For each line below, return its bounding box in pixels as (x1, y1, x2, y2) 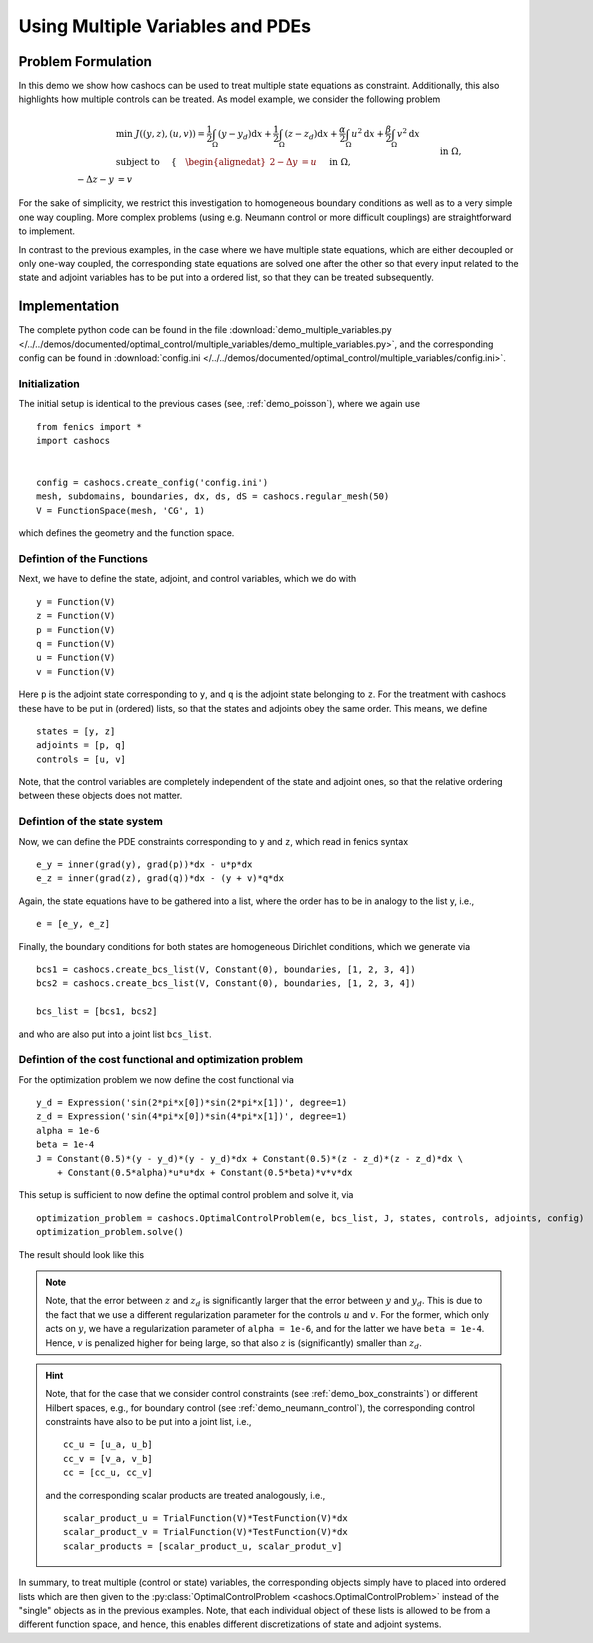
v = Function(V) (36, 666, 116, 677)
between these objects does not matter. (18, 790, 183, 802)
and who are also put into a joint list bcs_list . (18, 1028, 212, 1040)
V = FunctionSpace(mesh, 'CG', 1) (36, 505, 205, 516)
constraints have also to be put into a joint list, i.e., (45, 1416, 252, 1428)
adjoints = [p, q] (36, 740, 127, 751)
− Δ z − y (76, 173, 115, 185)
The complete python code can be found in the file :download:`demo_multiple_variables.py (18, 324, 392, 336)
